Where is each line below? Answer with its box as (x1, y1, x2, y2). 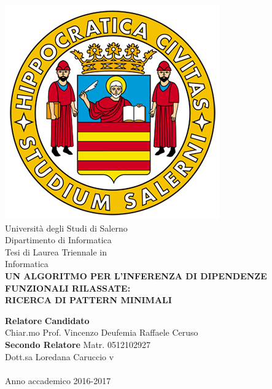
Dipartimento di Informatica (5, 233, 112, 246)
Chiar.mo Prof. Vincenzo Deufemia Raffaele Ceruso (5, 326, 198, 339)
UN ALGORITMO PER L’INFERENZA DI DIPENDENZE (5, 269, 267, 282)
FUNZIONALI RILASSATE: (5, 281, 131, 294)
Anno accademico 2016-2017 (5, 374, 111, 387)
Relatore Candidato (5, 314, 90, 327)
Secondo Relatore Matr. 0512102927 (5, 338, 150, 350)
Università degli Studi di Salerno (5, 221, 128, 234)
